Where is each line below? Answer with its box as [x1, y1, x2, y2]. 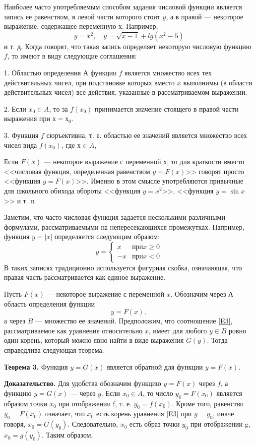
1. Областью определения [4, 67, 81, 77]
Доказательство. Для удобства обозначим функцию [4, 378, 161, 388]
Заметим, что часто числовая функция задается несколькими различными [4, 212, 225, 222]
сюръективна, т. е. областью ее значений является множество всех [46, 129, 247, 140]
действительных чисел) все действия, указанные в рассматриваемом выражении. [4, 87, 248, 97]
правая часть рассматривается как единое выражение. [4, 272, 166, 282]
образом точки [4, 398, 47, 408]
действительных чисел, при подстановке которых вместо [4, 77, 175, 87]
